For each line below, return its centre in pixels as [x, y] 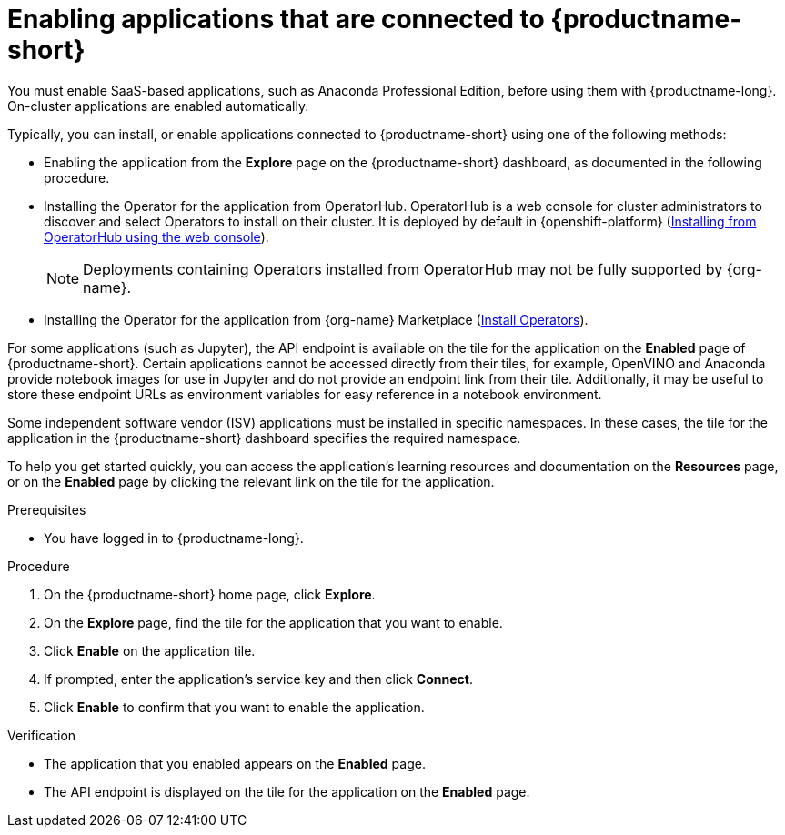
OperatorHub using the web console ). [156, 236]
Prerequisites [47, 509]
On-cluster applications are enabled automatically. [158, 106]
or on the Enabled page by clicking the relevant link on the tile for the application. [251, 481]
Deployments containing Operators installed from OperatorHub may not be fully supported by [403, 269]
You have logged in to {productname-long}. [174, 538]
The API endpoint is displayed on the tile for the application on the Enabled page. [287, 791]
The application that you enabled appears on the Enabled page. [235, 763]
